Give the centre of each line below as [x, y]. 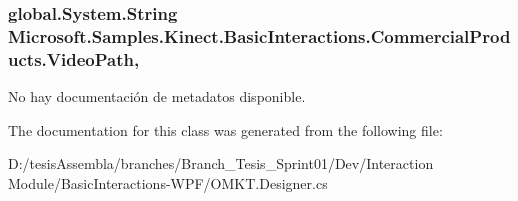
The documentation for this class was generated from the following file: [225, 129]
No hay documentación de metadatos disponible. [157, 96]
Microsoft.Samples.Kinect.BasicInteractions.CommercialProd [259, 35]
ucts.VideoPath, [74, 58]
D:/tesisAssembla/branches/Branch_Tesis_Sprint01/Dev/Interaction [221, 163]
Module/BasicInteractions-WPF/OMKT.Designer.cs [168, 182]
